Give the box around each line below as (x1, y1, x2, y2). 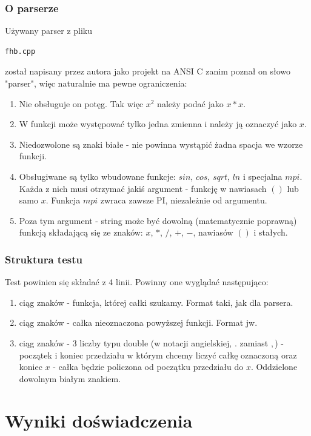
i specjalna (242, 170, 283, 182)
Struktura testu (5, 251, 82, 266)
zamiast (239, 336, 269, 349)
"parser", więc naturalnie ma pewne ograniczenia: (5, 77, 187, 89)
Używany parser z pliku (5, 24, 93, 37)
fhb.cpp (5, 47, 36, 56)
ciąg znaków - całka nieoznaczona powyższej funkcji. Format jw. (19, 316, 258, 329)
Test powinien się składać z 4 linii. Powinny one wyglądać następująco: (5, 276, 269, 288)
